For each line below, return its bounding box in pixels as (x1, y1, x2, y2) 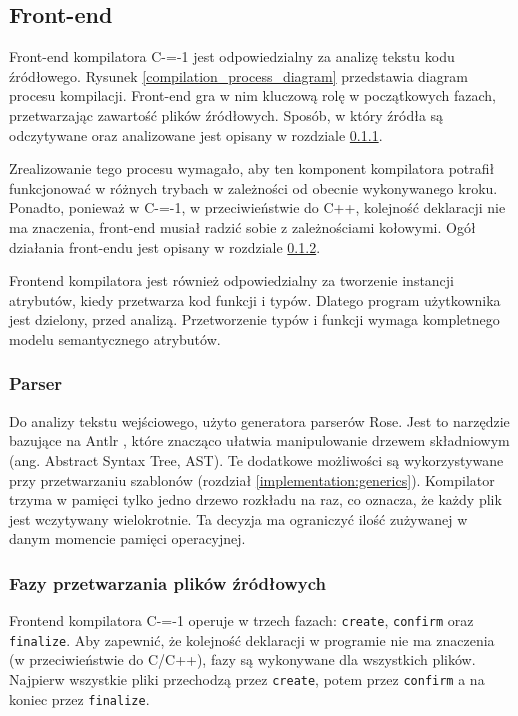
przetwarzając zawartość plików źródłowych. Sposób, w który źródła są (9, 104, 444, 125)
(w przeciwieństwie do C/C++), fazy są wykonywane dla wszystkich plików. (9, 649, 476, 670)
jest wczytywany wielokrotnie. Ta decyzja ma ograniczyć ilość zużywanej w (9, 508, 468, 529)
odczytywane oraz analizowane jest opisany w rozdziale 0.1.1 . (9, 124, 383, 145)
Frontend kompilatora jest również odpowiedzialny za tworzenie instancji (9, 270, 455, 291)
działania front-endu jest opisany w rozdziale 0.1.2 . (9, 236, 321, 257)
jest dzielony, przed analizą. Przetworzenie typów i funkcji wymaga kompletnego (9, 309, 500, 330)
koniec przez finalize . (9, 688, 150, 709)
